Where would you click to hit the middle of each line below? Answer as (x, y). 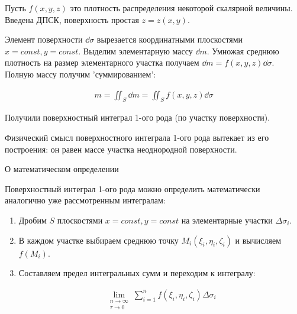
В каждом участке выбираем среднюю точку (99, 240)
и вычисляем (258, 240)
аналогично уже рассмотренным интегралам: (85, 200)
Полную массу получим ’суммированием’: (80, 74)
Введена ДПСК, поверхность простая (72, 19)
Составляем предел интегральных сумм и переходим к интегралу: (137, 273)
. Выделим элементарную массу (135, 51)
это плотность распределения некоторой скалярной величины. (181, 8)
